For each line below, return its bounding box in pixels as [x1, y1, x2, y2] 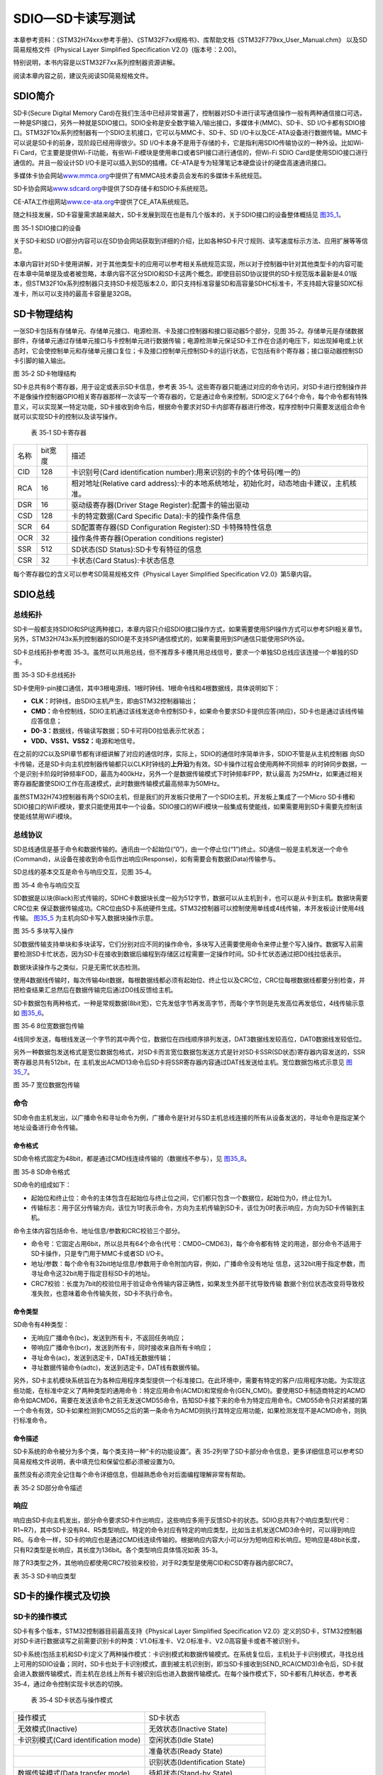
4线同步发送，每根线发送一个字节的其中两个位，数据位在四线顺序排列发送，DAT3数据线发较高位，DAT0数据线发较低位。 [13, 1034, 366, 1043]
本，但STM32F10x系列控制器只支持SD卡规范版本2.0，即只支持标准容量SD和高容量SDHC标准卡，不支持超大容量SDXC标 [13, 279, 364, 288]
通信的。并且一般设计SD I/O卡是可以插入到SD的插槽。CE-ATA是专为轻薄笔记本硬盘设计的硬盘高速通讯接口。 [13, 158, 331, 167]
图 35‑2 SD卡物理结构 [13, 369, 77, 378]
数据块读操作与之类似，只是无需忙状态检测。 [13, 963, 144, 971]
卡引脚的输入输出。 [13, 356, 70, 365]
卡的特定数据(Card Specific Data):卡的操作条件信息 [71, 511, 241, 521]
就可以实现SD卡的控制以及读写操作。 [13, 412, 122, 420]
